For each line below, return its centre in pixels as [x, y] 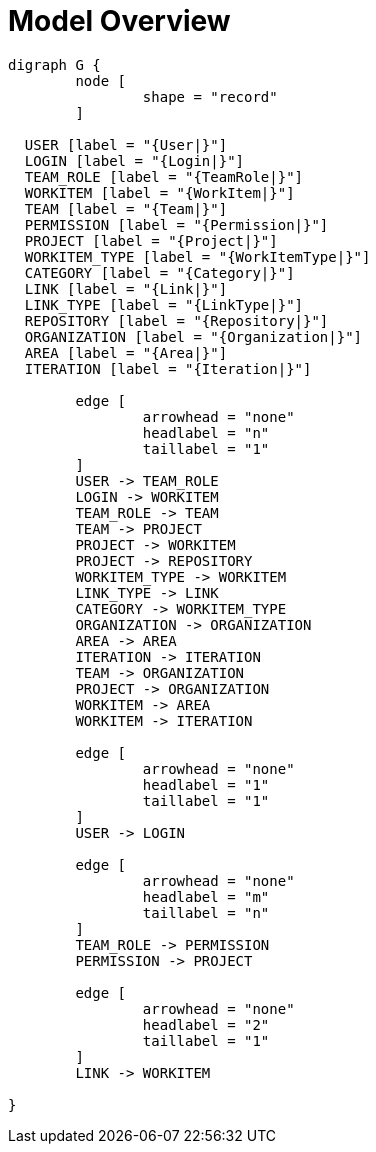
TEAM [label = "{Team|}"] [126, 208]
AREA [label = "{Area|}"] [126, 352]
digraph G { [54, 64]
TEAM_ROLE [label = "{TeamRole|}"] [164, 176]
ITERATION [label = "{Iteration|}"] [168, 368]
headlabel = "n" [206, 432]
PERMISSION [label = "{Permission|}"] [176, 224]
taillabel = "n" [206, 912]
